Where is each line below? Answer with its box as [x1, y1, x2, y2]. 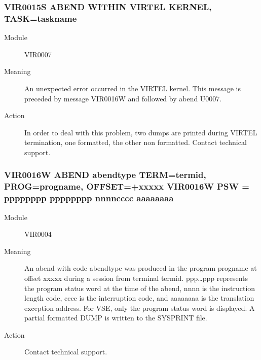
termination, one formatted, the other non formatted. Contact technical [24, 137, 247, 148]
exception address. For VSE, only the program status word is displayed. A [24, 302, 255, 313]
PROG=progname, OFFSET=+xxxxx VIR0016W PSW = [4, 180, 249, 193]
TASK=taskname [4, 12, 77, 24]
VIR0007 [24, 49, 52, 59]
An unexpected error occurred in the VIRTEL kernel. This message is [24, 83, 241, 93]
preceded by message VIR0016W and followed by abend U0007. [24, 93, 222, 103]
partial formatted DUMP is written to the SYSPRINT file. [24, 312, 207, 323]
